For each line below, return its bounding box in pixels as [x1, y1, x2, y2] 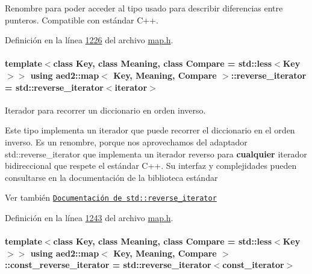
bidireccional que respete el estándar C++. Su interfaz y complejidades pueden [5, 159, 297, 172]
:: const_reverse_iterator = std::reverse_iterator [5, 258, 211, 271]
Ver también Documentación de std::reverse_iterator [5, 191, 217, 204]
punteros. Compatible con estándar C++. [5, 13, 158, 26]
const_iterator [222, 258, 284, 271]
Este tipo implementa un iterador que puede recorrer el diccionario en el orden [5, 124, 295, 136]
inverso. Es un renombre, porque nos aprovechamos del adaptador [5, 135, 248, 148]
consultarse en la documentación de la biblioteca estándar [5, 171, 218, 183]
